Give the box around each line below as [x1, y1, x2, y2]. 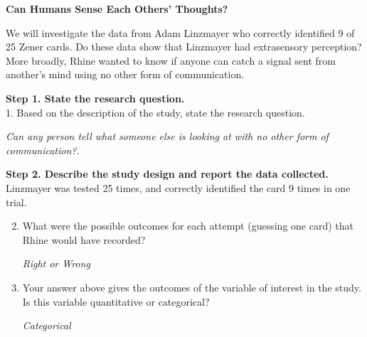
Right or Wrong [22, 256, 90, 271]
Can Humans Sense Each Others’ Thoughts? [6, 1, 228, 16]
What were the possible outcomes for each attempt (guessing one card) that [22, 218, 353, 233]
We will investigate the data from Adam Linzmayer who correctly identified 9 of [6, 25, 355, 40]
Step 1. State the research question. [6, 90, 185, 105]
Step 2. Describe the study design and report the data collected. [6, 166, 329, 181]
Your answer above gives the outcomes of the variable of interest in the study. [22, 279, 361, 294]
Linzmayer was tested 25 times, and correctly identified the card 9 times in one [6, 180, 351, 195]
